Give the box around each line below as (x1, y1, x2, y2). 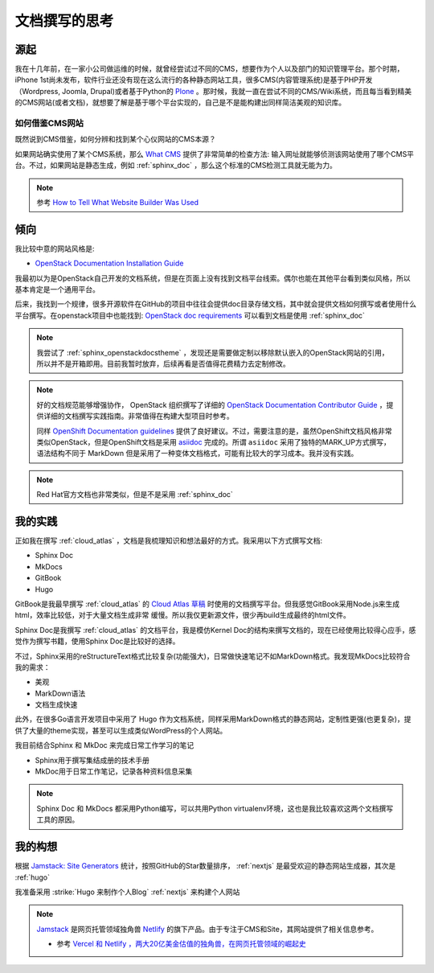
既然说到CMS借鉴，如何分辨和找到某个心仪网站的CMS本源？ (14, 134, 216, 144)
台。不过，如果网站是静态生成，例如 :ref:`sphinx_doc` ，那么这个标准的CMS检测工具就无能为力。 (14, 161, 338, 170)
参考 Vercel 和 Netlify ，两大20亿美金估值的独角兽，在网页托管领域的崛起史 (56, 939, 306, 949)
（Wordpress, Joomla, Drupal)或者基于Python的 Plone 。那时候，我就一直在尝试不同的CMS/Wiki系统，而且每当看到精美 (14, 86, 412, 96)
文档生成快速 (35, 700, 78, 709)
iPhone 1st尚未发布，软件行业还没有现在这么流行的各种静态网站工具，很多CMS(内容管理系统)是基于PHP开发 (14, 75, 373, 84)
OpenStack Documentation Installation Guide (35, 258, 184, 269)
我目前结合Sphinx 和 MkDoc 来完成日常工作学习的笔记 (14, 741, 194, 750)
